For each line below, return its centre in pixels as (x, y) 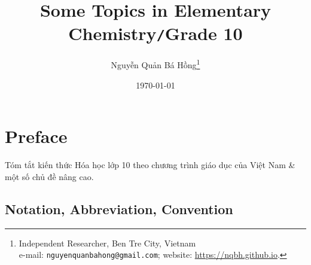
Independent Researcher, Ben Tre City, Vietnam (107, 243)
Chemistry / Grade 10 (155, 33)
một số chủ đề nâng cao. (49, 176)
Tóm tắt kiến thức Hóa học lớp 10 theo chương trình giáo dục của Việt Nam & (150, 165)
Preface (36, 136)
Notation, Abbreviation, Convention (119, 208)
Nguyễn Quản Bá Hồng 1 (155, 64)
